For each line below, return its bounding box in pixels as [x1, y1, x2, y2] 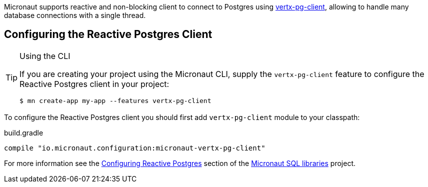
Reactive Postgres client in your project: [19, 78, 169, 89]
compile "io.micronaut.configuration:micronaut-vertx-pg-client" [4, 143, 265, 152]
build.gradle [4, 128, 43, 137]
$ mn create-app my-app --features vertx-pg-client [19, 96, 211, 104]
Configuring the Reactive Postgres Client [4, 28, 212, 41]
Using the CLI [19, 50, 70, 61]
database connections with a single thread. [4, 11, 146, 19]
